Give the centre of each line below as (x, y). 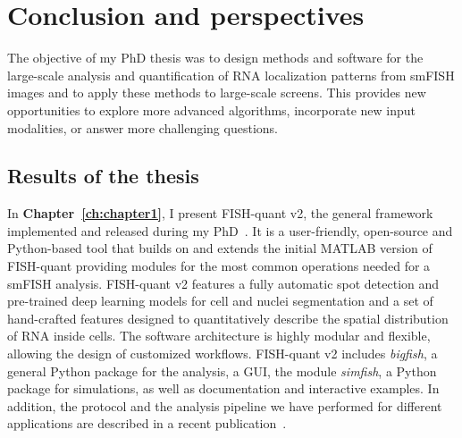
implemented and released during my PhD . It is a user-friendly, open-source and (230, 230)
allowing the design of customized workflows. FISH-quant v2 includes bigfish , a (223, 354)
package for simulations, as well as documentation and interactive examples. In (223, 388)
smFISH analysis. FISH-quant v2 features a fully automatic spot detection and (223, 283)
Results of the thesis (103, 176)
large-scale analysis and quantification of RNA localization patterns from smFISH (231, 75)
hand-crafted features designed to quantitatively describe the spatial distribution (228, 318)
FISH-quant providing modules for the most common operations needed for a (219, 266)
